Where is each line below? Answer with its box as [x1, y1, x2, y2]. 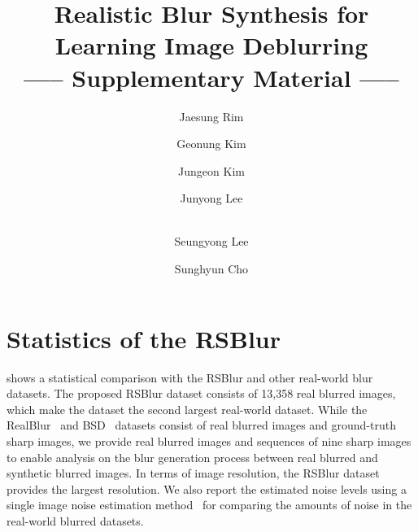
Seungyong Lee [174, 233, 249, 250]
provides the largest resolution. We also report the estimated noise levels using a [7, 480, 407, 497]
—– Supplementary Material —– [24, 60, 399, 94]
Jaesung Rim [179, 107, 244, 124]
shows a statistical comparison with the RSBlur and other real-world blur [7, 368, 373, 386]
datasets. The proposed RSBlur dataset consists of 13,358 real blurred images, [7, 385, 396, 402]
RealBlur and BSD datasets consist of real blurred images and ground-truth [7, 416, 397, 434]
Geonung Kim [176, 135, 246, 152]
